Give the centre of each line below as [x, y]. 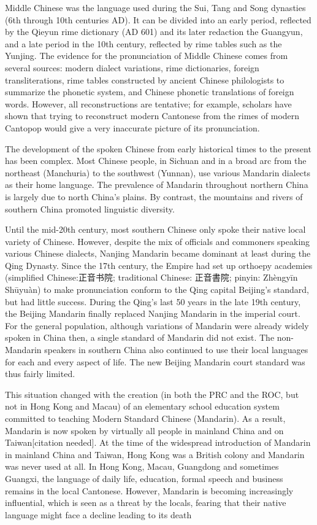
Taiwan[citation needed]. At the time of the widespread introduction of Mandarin [158, 442]
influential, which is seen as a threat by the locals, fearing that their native [146, 503]
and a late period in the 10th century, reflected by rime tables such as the [143, 43]
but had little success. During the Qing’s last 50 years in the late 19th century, [153, 301]
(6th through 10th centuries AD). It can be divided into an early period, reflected [158, 19]
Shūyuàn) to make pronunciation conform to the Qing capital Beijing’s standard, [157, 290]
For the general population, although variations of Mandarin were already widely [157, 325]
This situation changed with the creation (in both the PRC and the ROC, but [152, 394]
